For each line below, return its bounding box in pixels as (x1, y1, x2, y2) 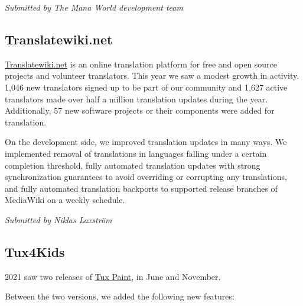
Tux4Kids (5, 242, 65, 260)
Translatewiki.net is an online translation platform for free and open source (5, 57, 278, 70)
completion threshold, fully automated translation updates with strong (5, 159, 260, 171)
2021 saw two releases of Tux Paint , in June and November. (5, 270, 221, 282)
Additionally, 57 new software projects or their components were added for (5, 104, 275, 117)
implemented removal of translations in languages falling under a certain (5, 147, 267, 159)
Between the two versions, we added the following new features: (5, 290, 234, 302)
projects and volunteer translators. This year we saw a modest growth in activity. (5, 69, 299, 82)
